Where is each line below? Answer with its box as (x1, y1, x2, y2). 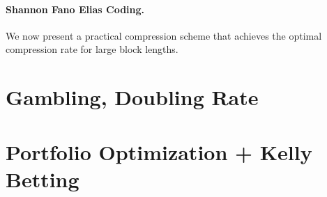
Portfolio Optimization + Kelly (6, 137, 312, 166)
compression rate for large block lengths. (6, 42, 178, 56)
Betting (6, 164, 79, 193)
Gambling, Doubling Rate (6, 83, 259, 111)
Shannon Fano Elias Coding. (6, 1, 145, 16)
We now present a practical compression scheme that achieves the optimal (6, 28, 322, 42)
